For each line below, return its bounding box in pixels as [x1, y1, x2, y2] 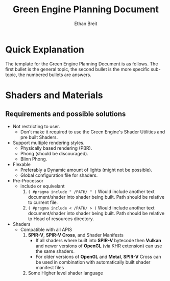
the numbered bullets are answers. [18, 72, 92, 78]
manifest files [35, 264, 64, 270]
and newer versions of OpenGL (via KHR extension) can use [35, 243, 162, 249]
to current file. [28, 199, 58, 205]
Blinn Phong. [20, 156, 47, 162]
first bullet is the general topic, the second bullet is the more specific [5, 66, 150, 72]
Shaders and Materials [5, 89, 103, 101]
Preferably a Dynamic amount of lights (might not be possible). [20, 167, 152, 173]
